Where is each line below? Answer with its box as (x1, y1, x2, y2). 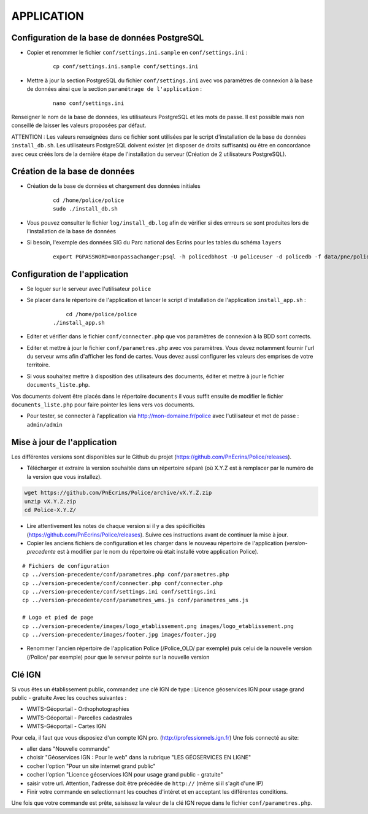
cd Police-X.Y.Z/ (24, 506, 77, 514)
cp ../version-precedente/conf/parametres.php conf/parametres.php (22, 571, 229, 578)
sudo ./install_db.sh (53, 206, 118, 212)
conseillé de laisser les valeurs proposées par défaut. (11, 122, 147, 129)
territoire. (26, 361, 50, 368)
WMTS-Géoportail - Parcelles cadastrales (26, 714, 132, 721)
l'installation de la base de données (26, 228, 117, 235)
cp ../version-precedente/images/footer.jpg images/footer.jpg (22, 631, 217, 638)
